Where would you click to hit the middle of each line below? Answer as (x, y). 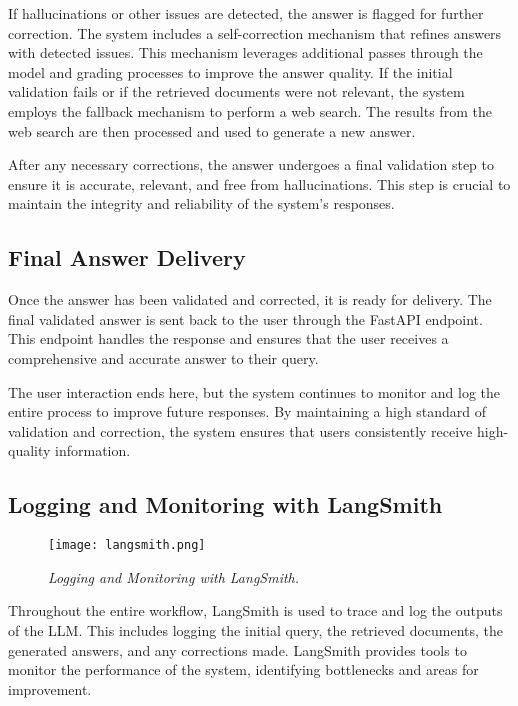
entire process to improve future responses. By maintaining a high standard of (247, 411)
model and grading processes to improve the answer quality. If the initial (230, 71)
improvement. (50, 688)
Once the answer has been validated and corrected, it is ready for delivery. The (250, 299)
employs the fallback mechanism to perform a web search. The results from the (250, 110)
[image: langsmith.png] (127, 545)
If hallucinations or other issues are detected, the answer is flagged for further (246, 13)
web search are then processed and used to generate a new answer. (212, 130)
